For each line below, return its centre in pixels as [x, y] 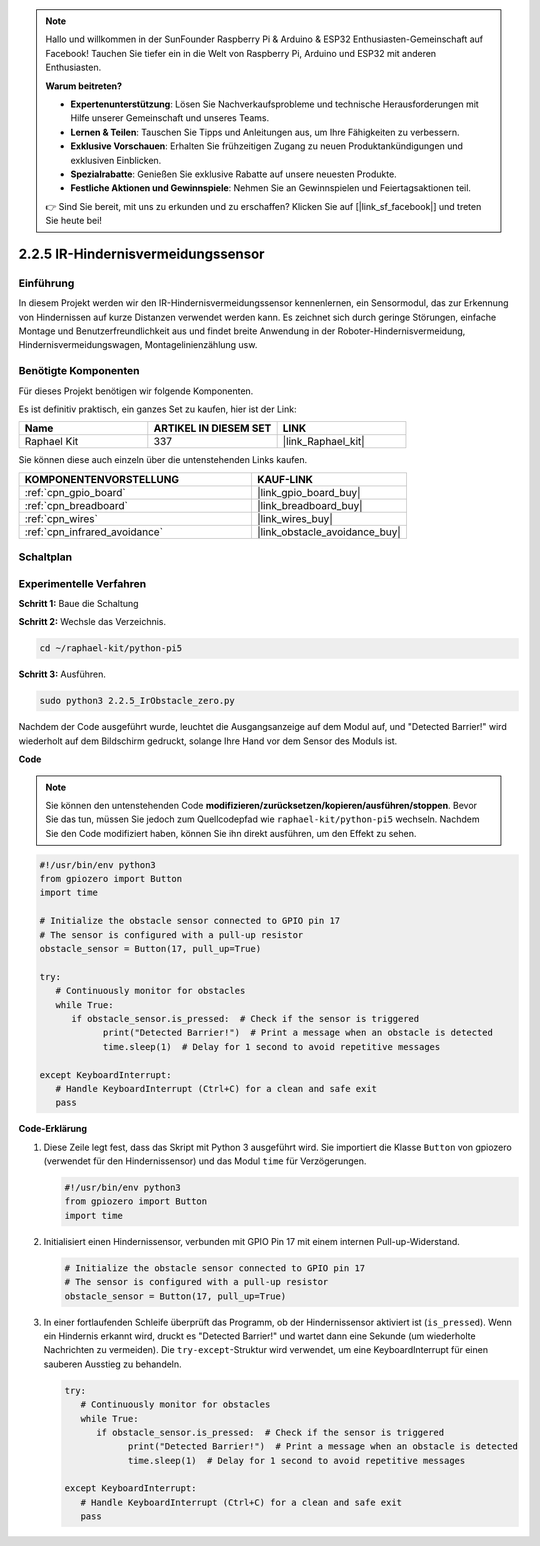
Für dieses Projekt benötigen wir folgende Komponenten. [136, 391]
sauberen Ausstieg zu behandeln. [112, 1364]
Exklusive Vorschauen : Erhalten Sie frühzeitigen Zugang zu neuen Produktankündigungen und [267, 146]
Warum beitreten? [84, 86]
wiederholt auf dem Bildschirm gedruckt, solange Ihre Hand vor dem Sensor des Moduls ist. [208, 741]
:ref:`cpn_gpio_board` [75, 492]
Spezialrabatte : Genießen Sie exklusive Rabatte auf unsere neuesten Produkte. [233, 174]
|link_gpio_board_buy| [308, 492]
